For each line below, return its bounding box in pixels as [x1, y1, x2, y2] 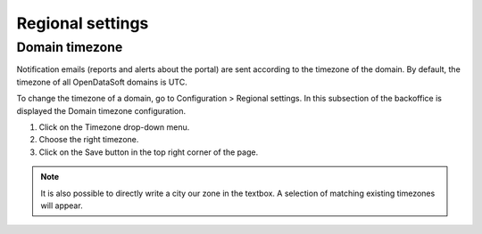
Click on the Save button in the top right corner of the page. [38, 147, 259, 157]
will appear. [40, 200, 84, 211]
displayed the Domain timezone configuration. [16, 105, 187, 116]
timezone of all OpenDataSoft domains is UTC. [16, 77, 187, 87]
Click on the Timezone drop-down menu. [38, 121, 190, 133]
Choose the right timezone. [38, 134, 139, 145]
